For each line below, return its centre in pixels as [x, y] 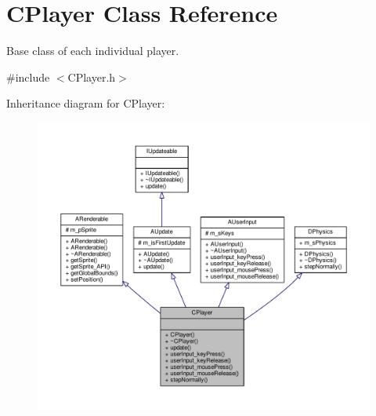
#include [28, 77]
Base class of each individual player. [93, 51]
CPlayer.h [92, 77]
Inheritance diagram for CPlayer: [86, 103]
